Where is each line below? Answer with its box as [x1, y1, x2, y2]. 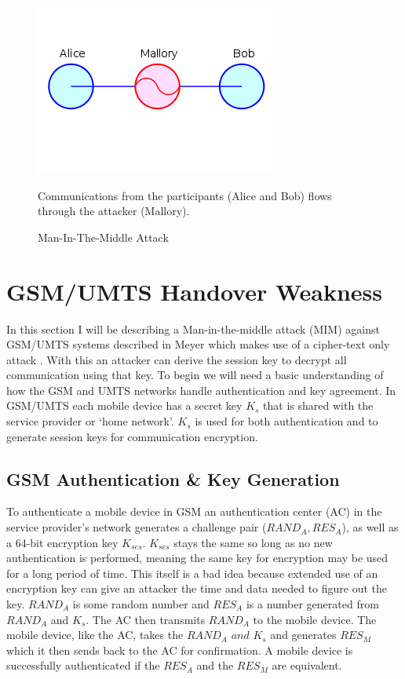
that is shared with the [263, 397, 374, 414]
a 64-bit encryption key [6, 534, 119, 550]
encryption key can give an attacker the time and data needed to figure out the [6, 580, 388, 597]
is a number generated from [246, 596, 379, 612]
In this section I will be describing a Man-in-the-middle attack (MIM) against [6, 320, 380, 337]
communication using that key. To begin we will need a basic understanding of [6, 367, 384, 383]
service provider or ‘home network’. [6, 413, 174, 429]
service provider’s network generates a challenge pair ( [6, 519, 267, 535]
